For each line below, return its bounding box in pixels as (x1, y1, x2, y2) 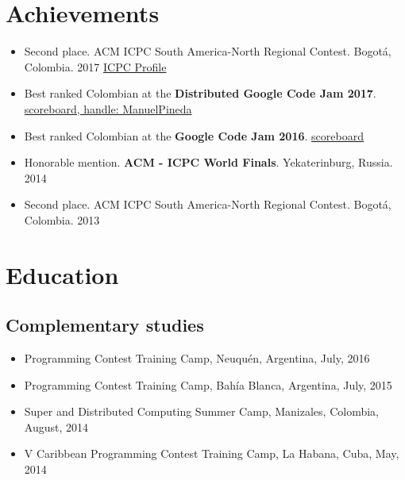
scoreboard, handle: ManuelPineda (24, 100, 192, 117)
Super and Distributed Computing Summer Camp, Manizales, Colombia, (24, 403, 379, 420)
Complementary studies (6, 313, 204, 337)
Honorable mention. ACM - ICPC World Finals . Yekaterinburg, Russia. (24, 154, 393, 171)
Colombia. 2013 (24, 211, 100, 228)
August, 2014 (24, 418, 88, 435)
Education (6, 258, 119, 290)
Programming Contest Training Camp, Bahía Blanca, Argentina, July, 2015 (24, 376, 392, 393)
